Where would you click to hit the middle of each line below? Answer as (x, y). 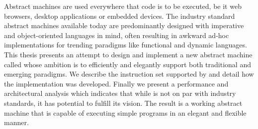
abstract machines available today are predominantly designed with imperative (124, 25)
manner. (16, 122)
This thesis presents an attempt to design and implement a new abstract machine (128, 54)
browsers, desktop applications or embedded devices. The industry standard (120, 16)
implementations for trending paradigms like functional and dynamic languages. (126, 45)
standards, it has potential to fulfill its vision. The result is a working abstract (123, 103)
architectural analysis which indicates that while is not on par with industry (120, 93)
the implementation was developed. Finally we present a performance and (116, 83)
